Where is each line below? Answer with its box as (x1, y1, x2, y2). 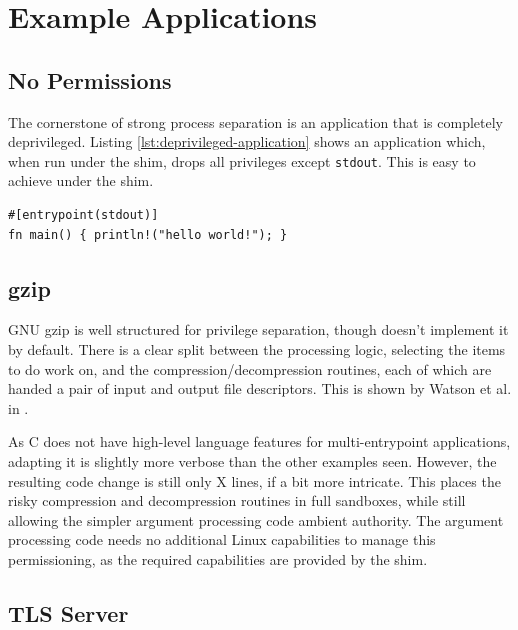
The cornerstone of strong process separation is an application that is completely (8, 111, 503, 132)
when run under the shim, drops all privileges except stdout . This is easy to (8, 150, 476, 171)
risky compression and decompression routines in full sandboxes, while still (8, 490, 466, 511)
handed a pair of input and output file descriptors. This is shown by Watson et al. (8, 378, 512, 399)
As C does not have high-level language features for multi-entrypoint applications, (8, 431, 511, 452)
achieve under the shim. (8, 170, 154, 191)
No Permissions (8, 64, 172, 95)
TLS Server (8, 597, 129, 628)
